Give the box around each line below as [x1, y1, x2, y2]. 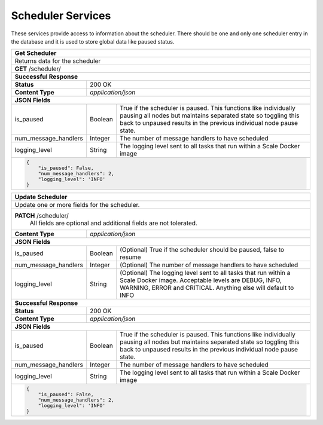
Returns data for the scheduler [14, 57, 101, 65]
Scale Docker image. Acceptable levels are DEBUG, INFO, [120, 276, 282, 285]
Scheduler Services [11, 9, 111, 22]
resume [120, 253, 141, 261]
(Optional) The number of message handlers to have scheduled [120, 261, 298, 269]
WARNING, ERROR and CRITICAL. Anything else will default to [120, 284, 294, 292]
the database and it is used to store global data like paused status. [11, 38, 175, 45]
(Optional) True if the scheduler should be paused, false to [120, 246, 284, 254]
